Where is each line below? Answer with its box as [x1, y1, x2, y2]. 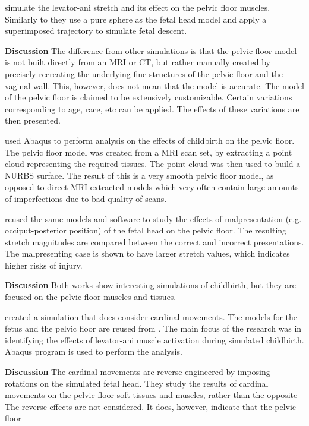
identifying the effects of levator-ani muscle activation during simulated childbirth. [5, 333, 304, 346]
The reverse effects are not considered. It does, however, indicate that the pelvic [5, 400, 297, 412]
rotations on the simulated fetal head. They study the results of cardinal [5, 377, 269, 389]
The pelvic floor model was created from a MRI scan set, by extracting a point [5, 146, 292, 158]
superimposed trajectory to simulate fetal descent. [5, 24, 187, 37]
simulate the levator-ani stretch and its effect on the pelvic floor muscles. [5, 1, 270, 13]
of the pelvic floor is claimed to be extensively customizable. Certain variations [5, 91, 292, 103]
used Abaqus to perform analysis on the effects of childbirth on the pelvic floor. [5, 134, 295, 146]
